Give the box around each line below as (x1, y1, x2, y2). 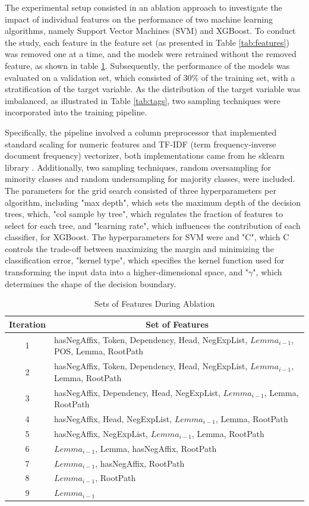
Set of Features (146, 318, 209, 330)
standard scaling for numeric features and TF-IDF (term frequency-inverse (5, 137, 276, 150)
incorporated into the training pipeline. (5, 106, 147, 118)
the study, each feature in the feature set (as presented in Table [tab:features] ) (5, 36, 289, 48)
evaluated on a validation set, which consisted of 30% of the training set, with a (5, 71, 295, 83)
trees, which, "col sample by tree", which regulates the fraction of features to (5, 208, 283, 220)
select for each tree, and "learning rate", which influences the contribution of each (5, 219, 301, 231)
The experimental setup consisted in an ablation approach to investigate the (5, 1, 282, 13)
